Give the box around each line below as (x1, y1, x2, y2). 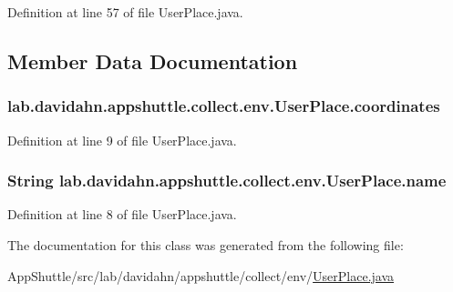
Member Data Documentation (7, 46, 298, 75)
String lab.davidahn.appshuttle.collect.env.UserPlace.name (7, 169, 447, 192)
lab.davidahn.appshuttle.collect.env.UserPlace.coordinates (7, 95, 440, 117)
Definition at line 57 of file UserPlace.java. (7, 3, 243, 21)
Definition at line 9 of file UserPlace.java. (7, 130, 237, 149)
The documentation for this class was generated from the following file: (7, 236, 404, 254)
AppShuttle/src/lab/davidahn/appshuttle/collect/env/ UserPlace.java (7, 266, 395, 285)
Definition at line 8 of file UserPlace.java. (7, 205, 237, 224)
